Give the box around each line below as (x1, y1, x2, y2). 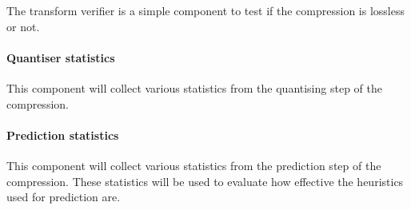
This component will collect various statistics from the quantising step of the (6, 79, 382, 96)
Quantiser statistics (6, 49, 115, 65)
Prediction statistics (6, 126, 119, 143)
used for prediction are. (6, 188, 121, 205)
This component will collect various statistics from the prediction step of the (6, 157, 381, 173)
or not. (6, 18, 40, 34)
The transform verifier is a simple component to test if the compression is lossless (6, 2, 405, 18)
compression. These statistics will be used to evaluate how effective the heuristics (6, 172, 404, 189)
